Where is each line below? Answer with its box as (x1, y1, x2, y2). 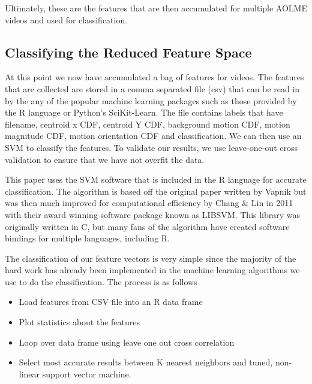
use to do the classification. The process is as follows (5, 275, 197, 288)
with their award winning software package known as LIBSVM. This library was (5, 208, 301, 220)
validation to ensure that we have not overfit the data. (5, 153, 205, 165)
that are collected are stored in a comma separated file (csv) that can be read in (5, 82, 300, 95)
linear (19, 367, 40, 380)
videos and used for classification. (5, 13, 128, 26)
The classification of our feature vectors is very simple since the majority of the (5, 252, 296, 264)
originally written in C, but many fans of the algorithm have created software (5, 220, 290, 232)
